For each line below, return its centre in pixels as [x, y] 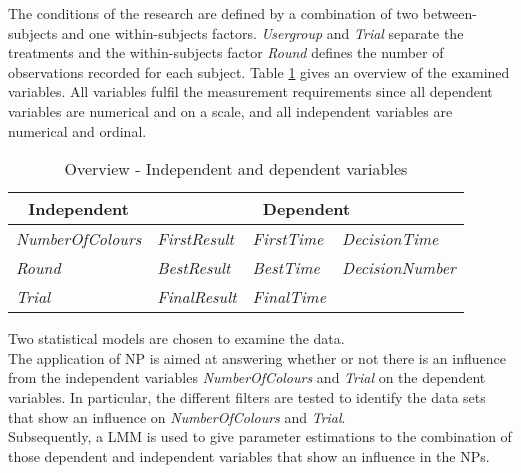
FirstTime [288, 239]
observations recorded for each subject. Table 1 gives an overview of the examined [259, 71]
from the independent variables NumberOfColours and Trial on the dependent [247, 377]
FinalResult [197, 297]
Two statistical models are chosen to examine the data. [176, 338]
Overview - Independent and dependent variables [236, 169]
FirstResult [195, 239]
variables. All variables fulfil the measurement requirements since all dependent [250, 91]
